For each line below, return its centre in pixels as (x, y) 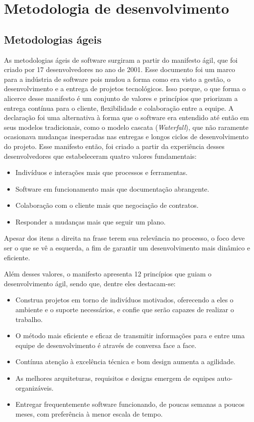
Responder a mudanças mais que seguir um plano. (91, 221)
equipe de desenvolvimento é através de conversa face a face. (106, 345)
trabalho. (29, 319)
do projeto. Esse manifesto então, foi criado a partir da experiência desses (114, 146)
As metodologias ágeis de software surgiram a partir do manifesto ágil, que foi (121, 60)
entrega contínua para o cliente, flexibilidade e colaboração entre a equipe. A (119, 108)
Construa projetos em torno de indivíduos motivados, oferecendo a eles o (124, 300)
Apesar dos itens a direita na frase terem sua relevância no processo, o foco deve (124, 238)
